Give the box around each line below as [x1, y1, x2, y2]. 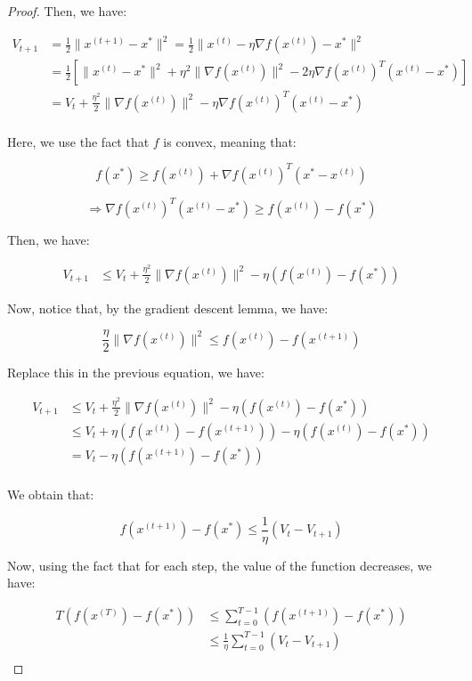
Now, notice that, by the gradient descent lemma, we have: [7, 298, 329, 317]
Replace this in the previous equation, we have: [7, 363, 264, 382]
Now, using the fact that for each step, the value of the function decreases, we [7, 555, 432, 574]
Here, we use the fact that [7, 132, 150, 150]
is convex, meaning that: [163, 132, 297, 150]
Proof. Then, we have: [7, 2, 127, 20]
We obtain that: [7, 485, 94, 504]
